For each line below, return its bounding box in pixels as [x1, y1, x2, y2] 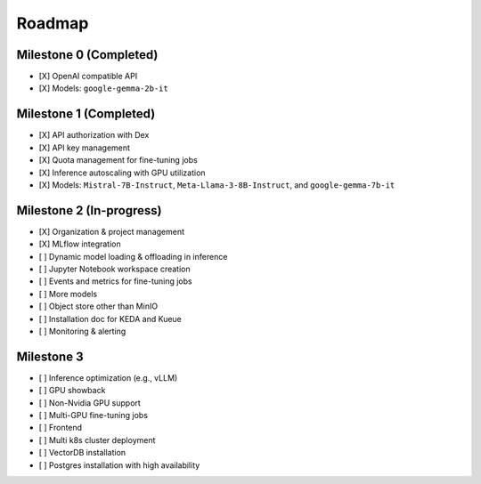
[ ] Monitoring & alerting [38, 326, 126, 336]
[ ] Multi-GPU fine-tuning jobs [38, 410, 149, 421]
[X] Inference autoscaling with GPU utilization [38, 167, 206, 178]
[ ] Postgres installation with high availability [38, 459, 200, 471]
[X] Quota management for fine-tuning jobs [38, 155, 198, 165]
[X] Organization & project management [38, 226, 185, 237]
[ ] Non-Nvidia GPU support [38, 397, 142, 408]
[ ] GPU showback [38, 385, 106, 396]
